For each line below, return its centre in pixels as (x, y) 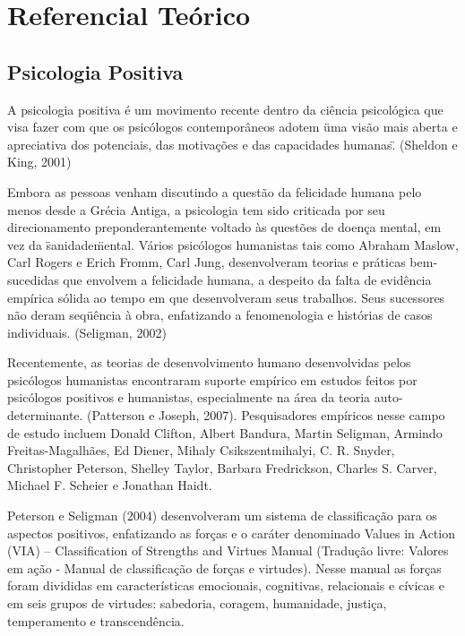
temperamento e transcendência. (96, 620)
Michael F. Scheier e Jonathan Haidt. (110, 485)
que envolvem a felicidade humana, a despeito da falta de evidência (247, 279)
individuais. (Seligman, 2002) (87, 332)
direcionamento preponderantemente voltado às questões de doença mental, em (224, 227)
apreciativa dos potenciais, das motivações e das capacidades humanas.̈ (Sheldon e (232, 144)
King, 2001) (39, 162)
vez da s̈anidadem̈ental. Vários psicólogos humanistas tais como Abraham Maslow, (233, 244)
